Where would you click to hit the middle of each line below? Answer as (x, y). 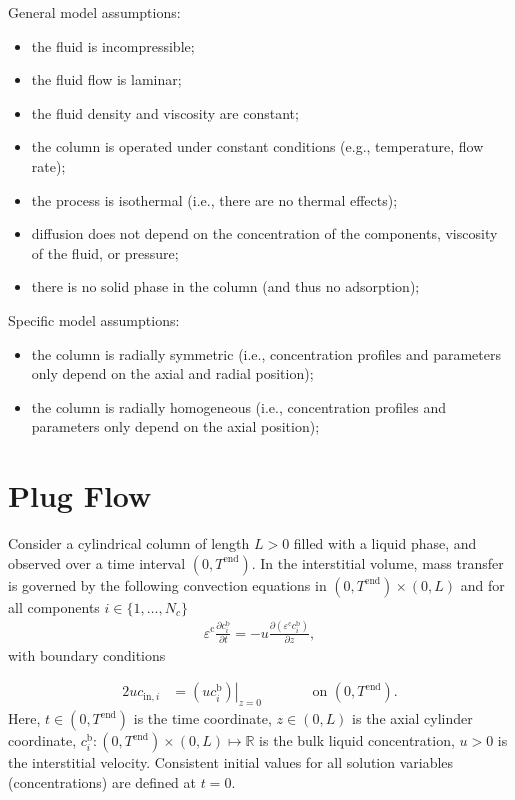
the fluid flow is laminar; (106, 79)
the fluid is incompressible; (113, 45)
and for (482, 584)
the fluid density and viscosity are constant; (165, 112)
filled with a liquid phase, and (385, 543)
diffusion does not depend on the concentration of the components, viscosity (264, 233)
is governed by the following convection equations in (167, 584)
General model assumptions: (94, 12)
